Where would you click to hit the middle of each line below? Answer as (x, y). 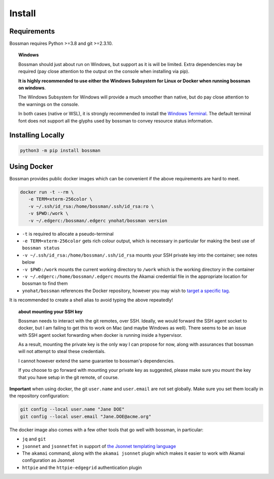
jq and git (34, 439)
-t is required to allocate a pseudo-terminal (68, 234)
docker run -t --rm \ (47, 192)
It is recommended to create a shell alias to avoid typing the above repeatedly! (91, 300)
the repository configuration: (39, 396)
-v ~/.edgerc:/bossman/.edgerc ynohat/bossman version (98, 220)
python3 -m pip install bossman (60, 150)
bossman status (41, 248)
